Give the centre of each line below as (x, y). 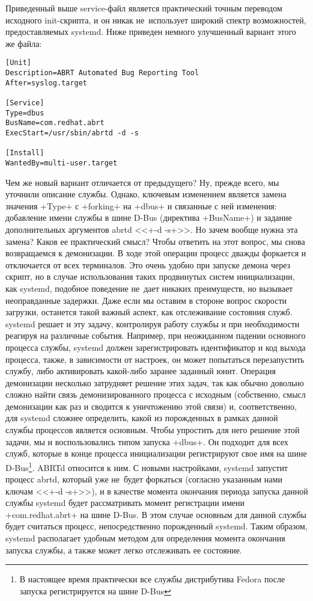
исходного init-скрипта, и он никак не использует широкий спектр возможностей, (156, 20)
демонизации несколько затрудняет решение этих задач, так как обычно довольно (155, 382)
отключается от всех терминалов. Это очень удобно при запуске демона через (148, 264)
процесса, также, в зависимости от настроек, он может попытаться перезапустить (155, 359)
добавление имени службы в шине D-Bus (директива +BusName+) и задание (149, 217)
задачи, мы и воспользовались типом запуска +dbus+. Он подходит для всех (147, 441)
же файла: (24, 43)
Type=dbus (25, 113)
